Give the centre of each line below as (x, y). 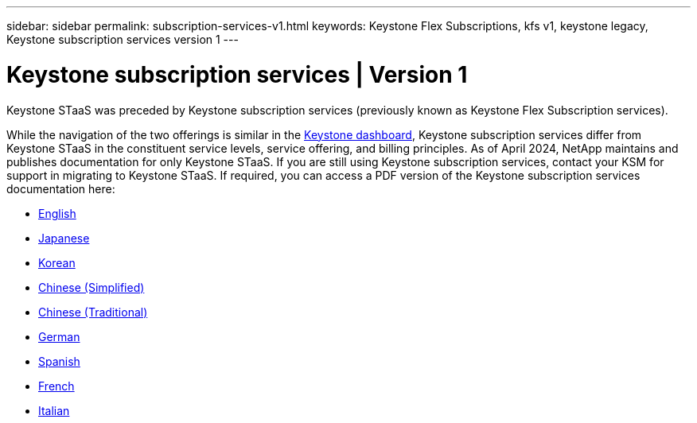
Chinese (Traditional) (93, 312)
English (57, 213)
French (56, 386)
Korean (57, 262)
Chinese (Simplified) (92, 287)
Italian (54, 410)
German (59, 336)
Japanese (64, 238)
